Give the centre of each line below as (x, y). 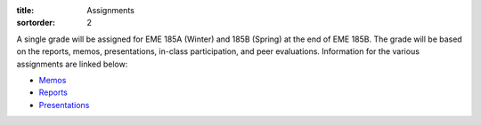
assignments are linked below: (72, 64)
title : (25, 10)
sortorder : (36, 23)
